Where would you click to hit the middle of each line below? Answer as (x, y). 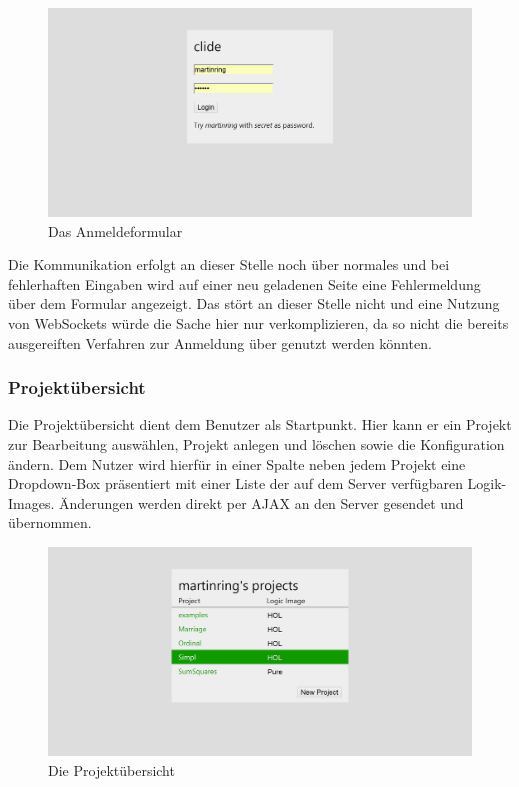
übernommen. (50, 522)
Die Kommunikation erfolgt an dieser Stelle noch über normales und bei (229, 264)
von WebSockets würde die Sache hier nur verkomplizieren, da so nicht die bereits (258, 323)
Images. (31, 502)
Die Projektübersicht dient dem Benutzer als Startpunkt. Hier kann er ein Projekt (260, 424)
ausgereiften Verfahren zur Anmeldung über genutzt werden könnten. (220, 342)
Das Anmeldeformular (115, 230)
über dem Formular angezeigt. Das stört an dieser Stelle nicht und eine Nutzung (254, 303)
